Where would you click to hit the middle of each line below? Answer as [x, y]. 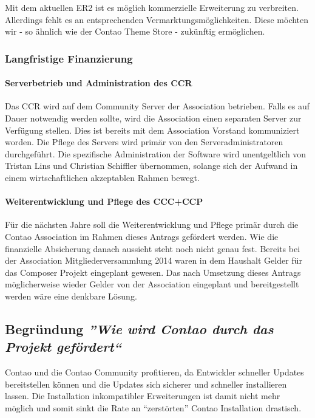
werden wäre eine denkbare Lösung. [71, 296]
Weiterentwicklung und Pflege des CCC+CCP [104, 201]
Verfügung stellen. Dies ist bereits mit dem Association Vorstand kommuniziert [152, 130]
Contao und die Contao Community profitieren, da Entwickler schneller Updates [154, 372]
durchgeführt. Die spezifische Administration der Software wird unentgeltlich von [156, 153]
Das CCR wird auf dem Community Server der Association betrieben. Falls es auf [157, 106]
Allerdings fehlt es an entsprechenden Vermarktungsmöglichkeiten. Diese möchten [157, 19]
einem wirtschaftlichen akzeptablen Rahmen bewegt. [102, 177]
